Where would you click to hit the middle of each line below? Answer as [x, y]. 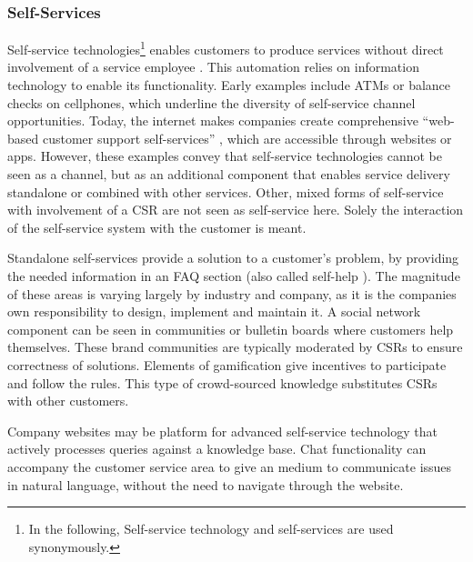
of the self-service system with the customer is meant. [157, 227]
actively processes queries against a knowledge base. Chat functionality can [217, 449]
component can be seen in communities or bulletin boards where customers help [231, 329]
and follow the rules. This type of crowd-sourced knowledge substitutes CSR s [222, 382]
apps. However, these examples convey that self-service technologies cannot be [225, 156]
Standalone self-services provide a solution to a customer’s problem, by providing [233, 258]
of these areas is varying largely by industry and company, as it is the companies [232, 293]
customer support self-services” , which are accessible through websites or [247, 138]
